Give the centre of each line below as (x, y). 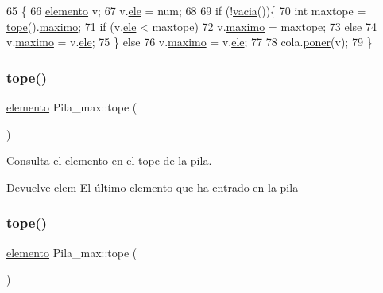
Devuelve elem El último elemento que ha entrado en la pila (153, 187)
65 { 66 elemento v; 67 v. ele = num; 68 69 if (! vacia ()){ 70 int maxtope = (186, 10)
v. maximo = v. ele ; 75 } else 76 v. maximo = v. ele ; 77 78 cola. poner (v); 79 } (190, 42)
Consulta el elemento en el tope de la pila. (109, 160)
